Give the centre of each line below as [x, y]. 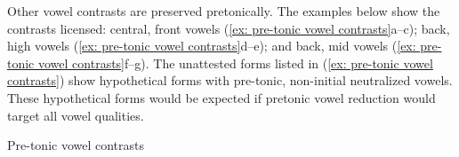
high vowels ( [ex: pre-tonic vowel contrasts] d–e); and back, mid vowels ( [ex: [212, 46]
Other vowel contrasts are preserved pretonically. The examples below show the [224, 11]
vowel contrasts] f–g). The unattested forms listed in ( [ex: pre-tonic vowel [235, 63]
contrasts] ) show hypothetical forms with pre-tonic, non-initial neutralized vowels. [230, 80]
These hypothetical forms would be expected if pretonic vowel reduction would [221, 97]
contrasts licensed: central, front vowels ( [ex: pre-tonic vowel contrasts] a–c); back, [229, 28]
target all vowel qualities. [76, 115]
